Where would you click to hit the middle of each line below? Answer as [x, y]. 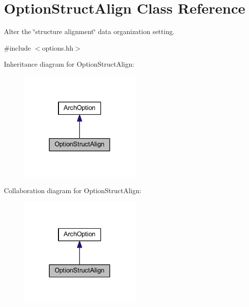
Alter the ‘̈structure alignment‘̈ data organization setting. [89, 31]
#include [18, 47]
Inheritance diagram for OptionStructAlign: [69, 64]
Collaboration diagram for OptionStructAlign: [73, 190]
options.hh [58, 47]
